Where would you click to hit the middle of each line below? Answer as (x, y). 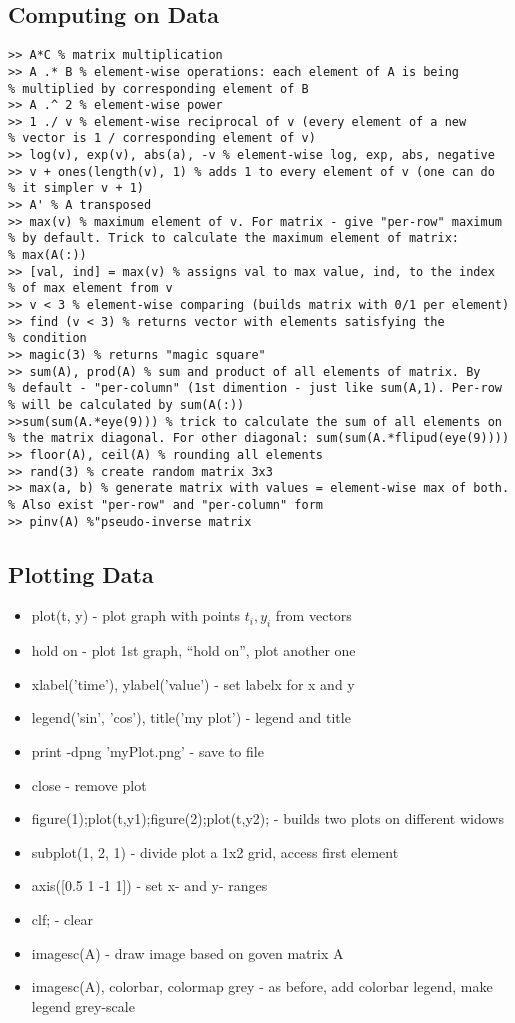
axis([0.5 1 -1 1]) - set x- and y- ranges (149, 885)
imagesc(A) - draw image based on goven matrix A (187, 952)
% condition (47, 338)
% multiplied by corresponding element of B (158, 88)
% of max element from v (90, 288)
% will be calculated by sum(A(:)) (126, 404)
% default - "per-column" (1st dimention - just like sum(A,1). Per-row (255, 388)
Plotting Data (81, 573)
